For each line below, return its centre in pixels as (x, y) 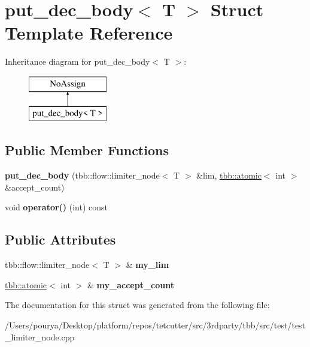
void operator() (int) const (57, 207)
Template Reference (89, 33)
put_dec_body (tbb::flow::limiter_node (82, 175)
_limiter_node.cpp (40, 337)
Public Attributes (60, 239)
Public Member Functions (87, 150)
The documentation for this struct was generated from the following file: (137, 305)
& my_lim (148, 265)
